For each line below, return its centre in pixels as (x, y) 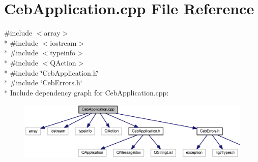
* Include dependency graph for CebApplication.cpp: (87, 92)
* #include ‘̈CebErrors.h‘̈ (43, 83)
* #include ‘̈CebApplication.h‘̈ (52, 72)
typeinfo (63, 53)
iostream (63, 42)
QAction (63, 62)
